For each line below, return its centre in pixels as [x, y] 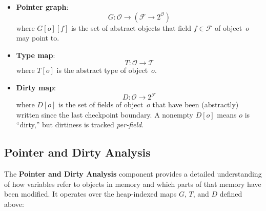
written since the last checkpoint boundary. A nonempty [105, 114]
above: [14, 204]
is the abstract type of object [102, 70]
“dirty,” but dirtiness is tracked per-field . [80, 124]
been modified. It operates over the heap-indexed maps [90, 194]
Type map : [36, 55]
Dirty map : [36, 87]
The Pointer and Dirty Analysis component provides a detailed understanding [133, 174]
